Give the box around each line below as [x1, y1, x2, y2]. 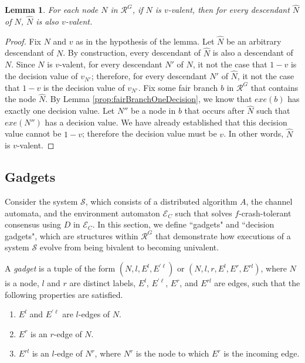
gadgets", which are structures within [5, 229, 138, 242]
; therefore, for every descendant [91, 70, 207, 82]
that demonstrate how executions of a [155, 229, 291, 242]
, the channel [246, 195, 293, 208]
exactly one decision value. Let [5, 104, 115, 117]
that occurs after [184, 104, 245, 117]
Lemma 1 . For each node [5, 4, 99, 16]
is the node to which [135, 347, 209, 359]
